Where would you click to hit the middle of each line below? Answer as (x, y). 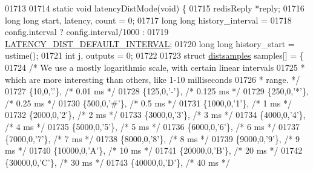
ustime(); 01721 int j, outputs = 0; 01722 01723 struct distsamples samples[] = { (154, 55)
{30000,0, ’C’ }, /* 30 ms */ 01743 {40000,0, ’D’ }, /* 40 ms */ (117, 162)
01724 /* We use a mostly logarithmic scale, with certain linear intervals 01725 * (155, 67)
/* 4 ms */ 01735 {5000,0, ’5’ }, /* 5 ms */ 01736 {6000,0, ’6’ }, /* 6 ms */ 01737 (153, 126)
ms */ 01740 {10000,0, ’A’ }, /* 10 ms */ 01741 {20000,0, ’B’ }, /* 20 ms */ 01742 (154, 150)
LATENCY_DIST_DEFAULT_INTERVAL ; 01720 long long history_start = (150, 43)
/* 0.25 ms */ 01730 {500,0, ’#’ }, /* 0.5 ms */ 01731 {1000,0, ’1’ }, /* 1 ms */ (148, 103)
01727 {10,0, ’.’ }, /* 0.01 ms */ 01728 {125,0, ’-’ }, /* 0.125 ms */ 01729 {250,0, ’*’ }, (157, 91)
